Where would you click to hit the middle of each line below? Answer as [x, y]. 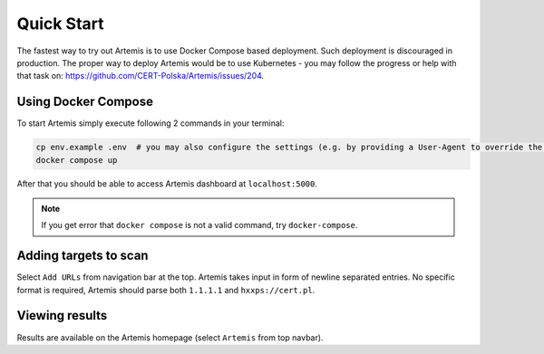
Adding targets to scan [83, 256]
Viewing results [62, 316]
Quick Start [60, 24]
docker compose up [77, 160]
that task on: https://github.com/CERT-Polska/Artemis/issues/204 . [141, 76]
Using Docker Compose [85, 102]
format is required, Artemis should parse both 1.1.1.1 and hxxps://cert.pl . [166, 290]
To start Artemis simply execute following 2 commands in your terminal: [151, 123]
